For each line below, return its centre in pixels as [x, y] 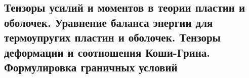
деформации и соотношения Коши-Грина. [107, 52]
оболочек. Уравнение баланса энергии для [109, 22]
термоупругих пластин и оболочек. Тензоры [113, 37]
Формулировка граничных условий [91, 67]
